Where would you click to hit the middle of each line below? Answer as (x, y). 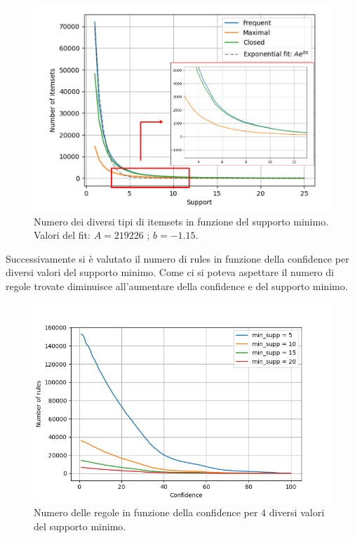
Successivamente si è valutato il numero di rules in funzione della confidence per (177, 258)
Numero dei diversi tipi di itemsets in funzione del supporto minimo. (181, 221)
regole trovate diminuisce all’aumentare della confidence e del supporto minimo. (177, 286)
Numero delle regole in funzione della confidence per (146, 512)
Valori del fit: (62, 235)
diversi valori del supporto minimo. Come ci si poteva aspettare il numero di (170, 272)
